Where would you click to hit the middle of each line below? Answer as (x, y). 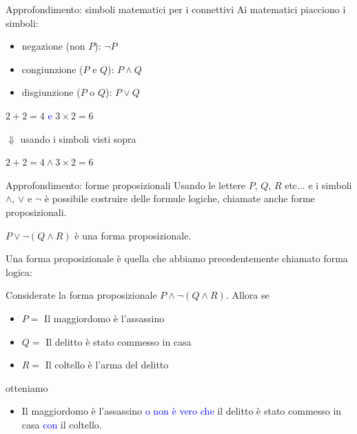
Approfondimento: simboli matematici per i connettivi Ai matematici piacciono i (176, 9)
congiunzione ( (52, 69)
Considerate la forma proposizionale (81, 295)
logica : (19, 272)
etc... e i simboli (318, 185)
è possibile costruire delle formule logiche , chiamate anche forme (180, 198)
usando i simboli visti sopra (78, 138)
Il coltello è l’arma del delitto (107, 365)
